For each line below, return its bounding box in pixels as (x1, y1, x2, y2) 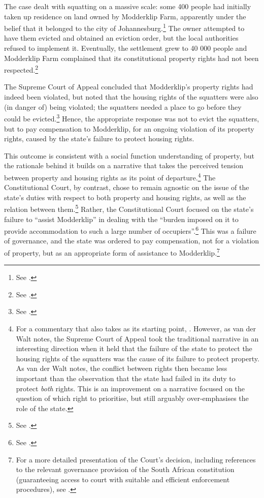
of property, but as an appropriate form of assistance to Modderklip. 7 (4, 246, 220, 258)
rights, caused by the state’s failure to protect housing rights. (4, 133, 194, 144)
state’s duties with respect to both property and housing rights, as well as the (4, 192, 246, 202)
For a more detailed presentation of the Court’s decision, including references (16, 454, 256, 464)
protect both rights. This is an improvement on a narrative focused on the (16, 383, 245, 393)
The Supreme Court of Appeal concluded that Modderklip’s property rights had (4, 81, 253, 92)
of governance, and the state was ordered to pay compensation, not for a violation (4, 235, 259, 246)
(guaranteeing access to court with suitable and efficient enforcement (16, 474, 230, 484)
